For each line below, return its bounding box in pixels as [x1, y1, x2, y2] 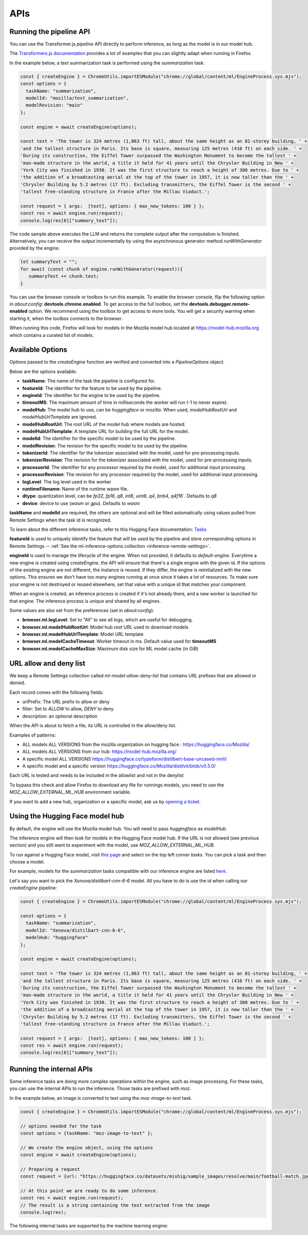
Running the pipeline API [9, 27, 90, 36]
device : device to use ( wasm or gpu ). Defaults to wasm [22, 500, 140, 506]
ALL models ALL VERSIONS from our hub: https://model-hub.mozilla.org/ [22, 748, 177, 755]
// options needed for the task [20, 1123, 102, 1129]
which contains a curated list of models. [9, 332, 94, 338]
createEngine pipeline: [9, 885, 57, 891]
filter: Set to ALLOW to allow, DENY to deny [22, 706, 114, 712]
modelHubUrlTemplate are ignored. [22, 414, 98, 420]
